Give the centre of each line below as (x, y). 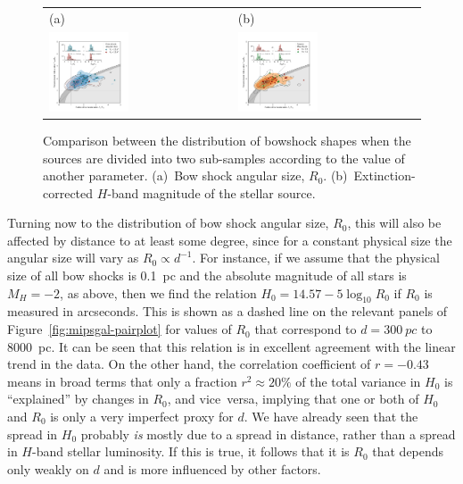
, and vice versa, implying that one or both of (293, 399)
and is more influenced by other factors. (212, 468)
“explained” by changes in (78, 399)
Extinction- (384, 175)
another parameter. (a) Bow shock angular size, (174, 175)
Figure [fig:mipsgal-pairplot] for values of (120, 329)
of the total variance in (358, 381)
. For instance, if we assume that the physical (316, 258)
